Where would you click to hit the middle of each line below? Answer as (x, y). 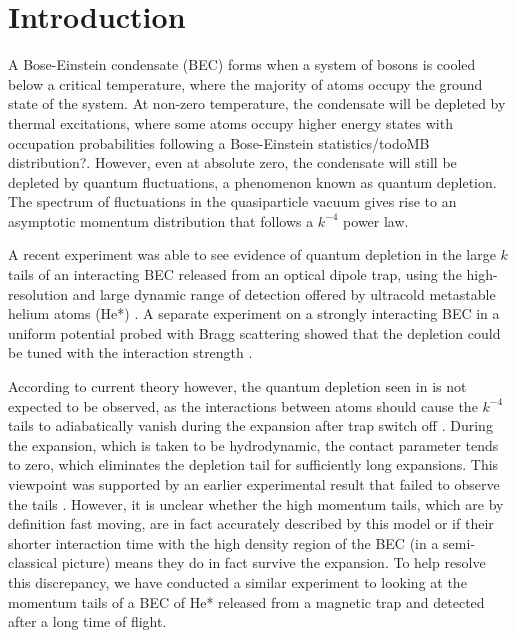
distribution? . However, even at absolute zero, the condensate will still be (232, 162)
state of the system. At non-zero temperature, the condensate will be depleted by (257, 103)
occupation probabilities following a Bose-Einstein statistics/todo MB (219, 142)
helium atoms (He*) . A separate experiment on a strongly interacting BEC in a (254, 313)
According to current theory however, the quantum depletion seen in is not (237, 386)
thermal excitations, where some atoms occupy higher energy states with (230, 122)
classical (33, 562)
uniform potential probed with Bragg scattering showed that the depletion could (254, 332)
